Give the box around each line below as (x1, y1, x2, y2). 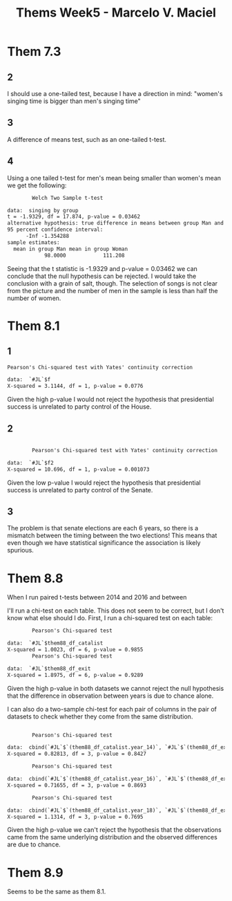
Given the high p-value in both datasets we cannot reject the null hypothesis (7, 684, 224, 692)
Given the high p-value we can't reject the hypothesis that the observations (7, 826, 222, 834)
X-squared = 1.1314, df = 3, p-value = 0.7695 (7, 813, 144, 820)
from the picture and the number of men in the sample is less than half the (7, 286, 218, 295)
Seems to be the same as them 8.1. (7, 887, 106, 896)
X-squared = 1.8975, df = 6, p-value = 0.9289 (7, 671, 144, 678)
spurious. (7, 546, 35, 555)
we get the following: (7, 181, 67, 189)
